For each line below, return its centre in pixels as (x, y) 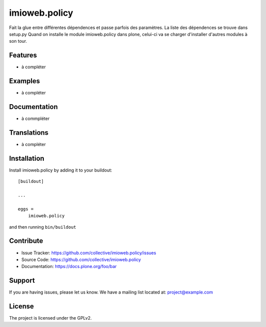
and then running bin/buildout (43, 227)
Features (23, 55)
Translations (29, 133)
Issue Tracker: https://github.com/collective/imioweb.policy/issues (89, 253)
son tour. (18, 41)
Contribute (26, 241)
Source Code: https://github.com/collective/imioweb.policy (81, 259)
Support (22, 281)
